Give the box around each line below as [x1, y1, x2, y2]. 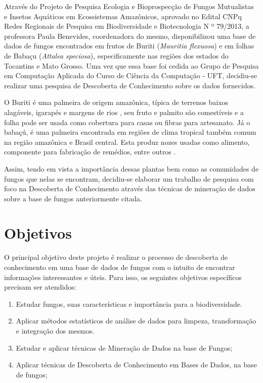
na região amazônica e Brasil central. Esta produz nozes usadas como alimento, [4, 136, 250, 147]
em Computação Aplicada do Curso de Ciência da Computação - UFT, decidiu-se [4, 70, 257, 81]
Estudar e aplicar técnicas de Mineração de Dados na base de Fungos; [16, 342, 233, 353]
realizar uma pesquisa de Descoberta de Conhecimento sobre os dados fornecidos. [4, 80, 256, 90]
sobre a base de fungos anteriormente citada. [4, 193, 142, 203]
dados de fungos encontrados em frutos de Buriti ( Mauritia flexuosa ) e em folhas [4, 40, 254, 51]
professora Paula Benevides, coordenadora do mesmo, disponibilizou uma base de [4, 30, 256, 41]
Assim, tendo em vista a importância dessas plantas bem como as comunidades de [4, 163, 259, 174]
